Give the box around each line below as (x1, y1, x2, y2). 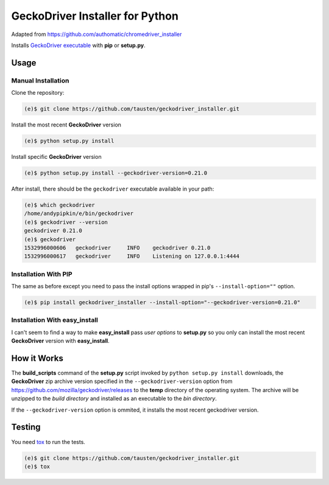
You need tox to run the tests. (11, 438, 85, 445)
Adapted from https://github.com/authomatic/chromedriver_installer (11, 31, 182, 38)
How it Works (11, 353, 63, 363)
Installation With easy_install (11, 316, 99, 324)
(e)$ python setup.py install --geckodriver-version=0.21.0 (24, 170, 208, 177)
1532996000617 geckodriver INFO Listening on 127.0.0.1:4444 (24, 253, 240, 260)
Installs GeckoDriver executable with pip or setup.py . (11, 42, 146, 49)
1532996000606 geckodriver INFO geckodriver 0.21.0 (24, 244, 211, 251)
